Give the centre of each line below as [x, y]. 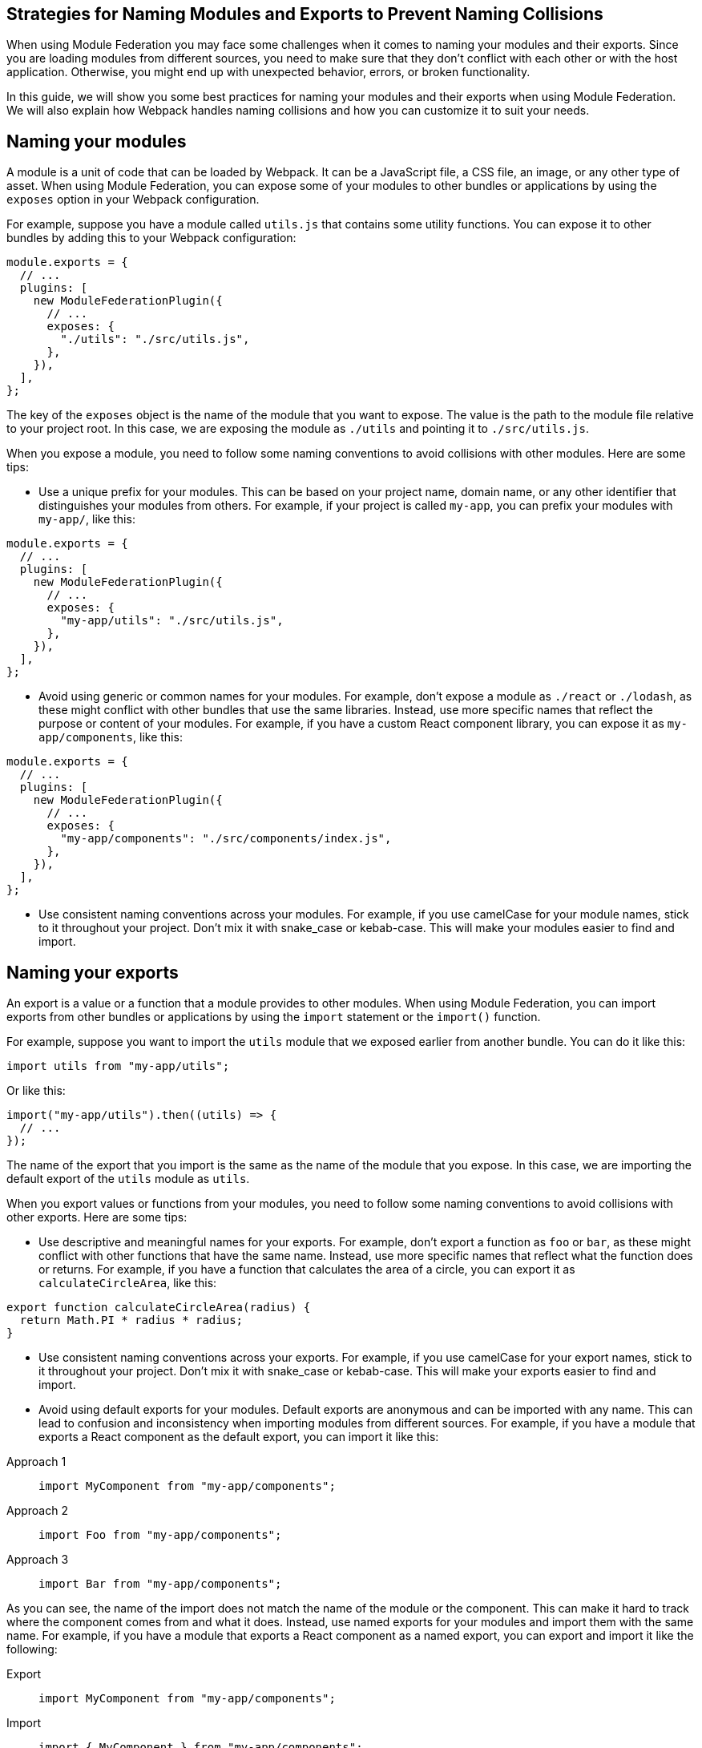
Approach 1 [36, 1462]
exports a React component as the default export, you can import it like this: [239, 1437]
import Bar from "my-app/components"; [160, 1584]
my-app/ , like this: [87, 519]
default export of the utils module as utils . [128, 1179]
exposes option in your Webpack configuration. [133, 200]
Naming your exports [93, 972]
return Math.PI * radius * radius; [131, 1320]
